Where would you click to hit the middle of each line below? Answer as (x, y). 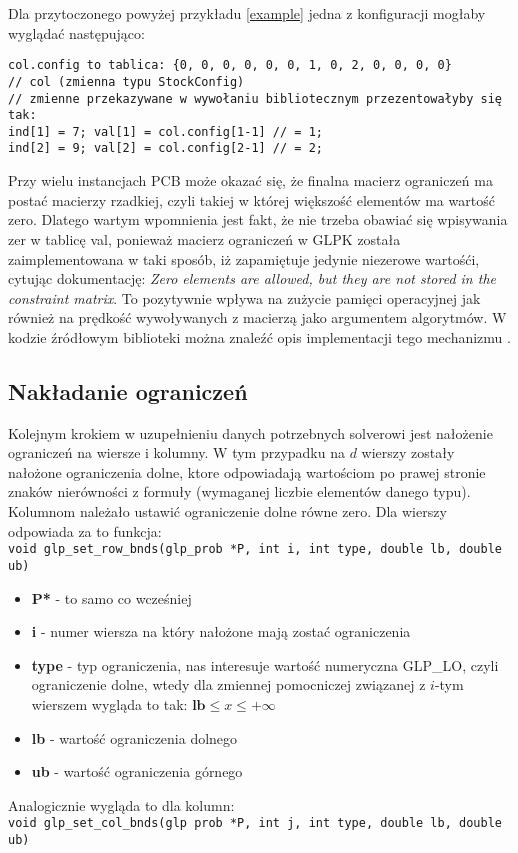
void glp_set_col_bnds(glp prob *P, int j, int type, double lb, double (255, 823)
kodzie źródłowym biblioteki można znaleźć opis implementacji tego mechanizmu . (259, 336)
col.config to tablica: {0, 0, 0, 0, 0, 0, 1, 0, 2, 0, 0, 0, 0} (230, 65)
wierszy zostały (408, 452)
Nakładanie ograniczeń (128, 390)
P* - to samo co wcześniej (111, 597)
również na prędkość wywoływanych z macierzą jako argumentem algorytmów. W (257, 317)
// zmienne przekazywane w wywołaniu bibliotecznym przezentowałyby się (255, 98)
